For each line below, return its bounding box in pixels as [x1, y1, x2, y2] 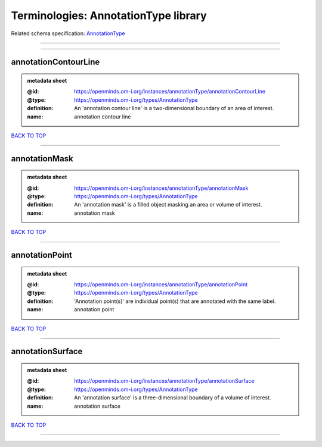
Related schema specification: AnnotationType [11, 30, 125, 37]
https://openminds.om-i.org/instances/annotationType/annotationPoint [74, 281, 248, 288]
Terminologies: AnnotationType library [11, 9, 207, 22]
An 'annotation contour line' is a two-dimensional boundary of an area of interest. [74, 105, 274, 112]
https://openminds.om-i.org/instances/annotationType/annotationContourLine [74, 88, 265, 95]
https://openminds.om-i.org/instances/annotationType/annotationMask [74, 185, 249, 192]
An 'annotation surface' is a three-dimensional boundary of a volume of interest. [74, 394, 271, 401]
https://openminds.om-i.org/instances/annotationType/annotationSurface [74, 377, 255, 385]
